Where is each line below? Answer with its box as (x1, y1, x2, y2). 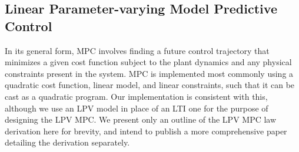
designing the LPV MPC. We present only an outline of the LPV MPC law (5, 113, 277, 126)
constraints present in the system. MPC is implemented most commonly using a (5, 67, 294, 79)
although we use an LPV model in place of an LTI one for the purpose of (5, 102, 268, 114)
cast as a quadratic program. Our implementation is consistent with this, (5, 90, 268, 102)
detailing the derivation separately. (5, 136, 130, 148)
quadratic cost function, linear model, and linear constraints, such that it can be (5, 79, 295, 91)
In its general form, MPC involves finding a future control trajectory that (5, 44, 270, 56)
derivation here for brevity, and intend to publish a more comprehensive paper (5, 124, 287, 137)
